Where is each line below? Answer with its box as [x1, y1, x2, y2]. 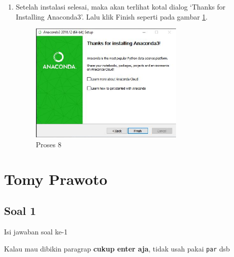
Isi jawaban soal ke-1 [4, 226, 67, 237]
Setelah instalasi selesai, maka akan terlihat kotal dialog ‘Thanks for [15, 2, 225, 12]
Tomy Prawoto [4, 168, 107, 189]
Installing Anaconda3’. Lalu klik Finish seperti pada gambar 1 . [15, 11, 208, 22]
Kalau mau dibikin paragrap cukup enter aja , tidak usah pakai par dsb [4, 243, 230, 253]
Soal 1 [4, 203, 36, 218]
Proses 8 [35, 139, 61, 150]
